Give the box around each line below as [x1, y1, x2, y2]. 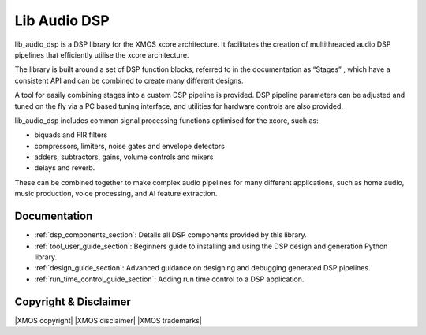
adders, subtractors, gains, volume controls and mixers [34, 152, 214, 162]
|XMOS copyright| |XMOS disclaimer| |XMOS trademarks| [14, 315, 203, 325]
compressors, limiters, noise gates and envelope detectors [34, 141, 225, 151]
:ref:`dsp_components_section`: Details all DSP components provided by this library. [34, 230, 307, 240]
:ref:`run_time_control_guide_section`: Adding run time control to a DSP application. [34, 274, 305, 284]
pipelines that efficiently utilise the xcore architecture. [14, 50, 189, 59]
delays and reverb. [34, 163, 95, 173]
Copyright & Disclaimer [14, 295, 132, 308]
